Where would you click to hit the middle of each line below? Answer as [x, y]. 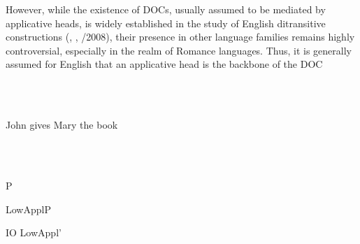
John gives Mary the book [62, 125]
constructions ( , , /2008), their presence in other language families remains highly [180, 37]
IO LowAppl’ [34, 232]
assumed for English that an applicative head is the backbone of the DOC [164, 64]
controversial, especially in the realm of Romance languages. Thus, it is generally [179, 50]
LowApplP [28, 209]
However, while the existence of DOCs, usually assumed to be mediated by [166, 9]
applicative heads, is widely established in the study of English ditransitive [166, 23]
